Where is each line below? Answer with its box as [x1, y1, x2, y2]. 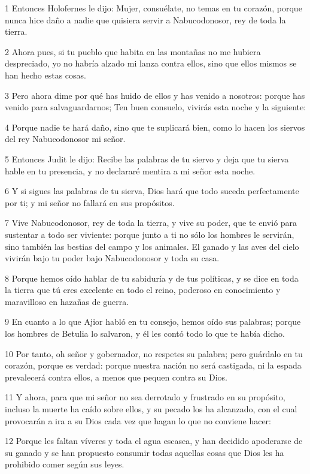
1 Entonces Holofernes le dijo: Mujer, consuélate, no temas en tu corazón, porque [5, 2, 302, 14]
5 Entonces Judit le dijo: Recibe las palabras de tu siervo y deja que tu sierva [5, 152, 289, 165]
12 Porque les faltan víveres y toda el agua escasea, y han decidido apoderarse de [5, 434, 303, 447]
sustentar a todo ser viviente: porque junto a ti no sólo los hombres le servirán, [5, 228, 294, 240]
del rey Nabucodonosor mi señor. [5, 132, 126, 145]
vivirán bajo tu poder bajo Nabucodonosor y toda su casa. [5, 252, 220, 264]
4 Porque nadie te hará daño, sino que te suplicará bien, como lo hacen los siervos [5, 120, 305, 133]
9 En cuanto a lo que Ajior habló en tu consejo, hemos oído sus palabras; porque [5, 315, 301, 328]
